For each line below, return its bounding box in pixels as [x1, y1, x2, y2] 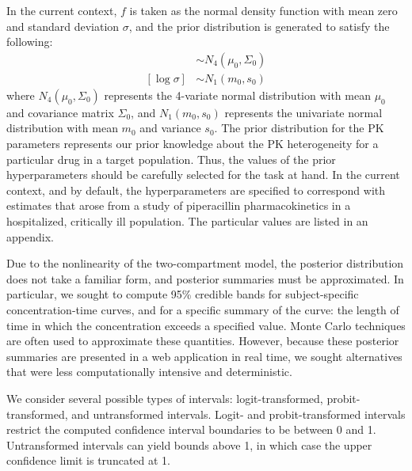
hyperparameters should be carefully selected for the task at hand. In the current [6, 166, 400, 183]
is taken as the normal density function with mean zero [129, 2, 398, 18]
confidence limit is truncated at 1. [6, 452, 171, 469]
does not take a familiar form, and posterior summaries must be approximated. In [6, 270, 404, 287]
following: [6, 33, 53, 50]
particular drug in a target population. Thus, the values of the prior [6, 150, 336, 167]
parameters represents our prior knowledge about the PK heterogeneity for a [6, 135, 379, 152]
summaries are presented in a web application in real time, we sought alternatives [6, 348, 402, 364]
